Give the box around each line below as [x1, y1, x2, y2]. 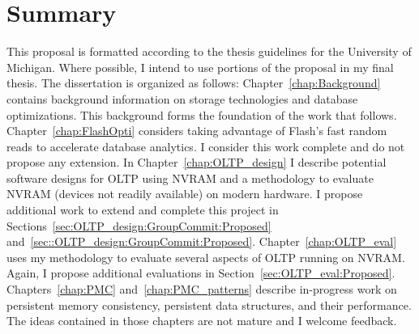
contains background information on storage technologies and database [6, 90, 358, 107]
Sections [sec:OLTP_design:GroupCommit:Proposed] [6, 217, 271, 234]
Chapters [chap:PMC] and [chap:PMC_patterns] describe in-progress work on [6, 281, 397, 298]
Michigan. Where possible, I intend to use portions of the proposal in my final [6, 58, 394, 75]
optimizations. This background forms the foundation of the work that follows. [6, 106, 397, 123]
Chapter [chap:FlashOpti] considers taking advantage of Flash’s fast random [6, 122, 387, 139]
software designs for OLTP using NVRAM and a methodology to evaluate [6, 169, 374, 186]
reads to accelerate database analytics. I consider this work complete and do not [6, 137, 405, 154]
